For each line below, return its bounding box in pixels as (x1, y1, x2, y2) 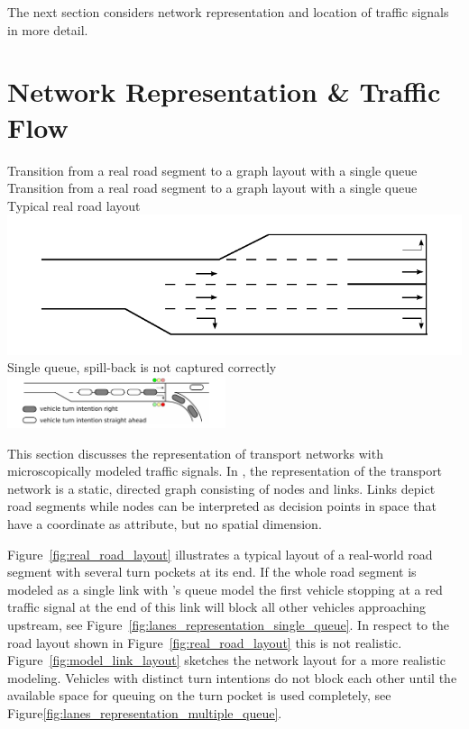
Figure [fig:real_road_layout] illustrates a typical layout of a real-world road (7, 544, 433, 563)
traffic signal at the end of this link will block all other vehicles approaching (7, 597, 426, 616)
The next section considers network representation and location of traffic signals (7, 3, 449, 21)
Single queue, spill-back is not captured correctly (7, 358, 277, 377)
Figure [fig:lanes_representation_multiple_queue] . (7, 704, 282, 722)
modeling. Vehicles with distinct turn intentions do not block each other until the (7, 668, 457, 687)
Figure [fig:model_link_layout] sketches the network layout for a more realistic (7, 651, 446, 670)
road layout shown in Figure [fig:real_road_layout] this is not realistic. (7, 633, 402, 652)
